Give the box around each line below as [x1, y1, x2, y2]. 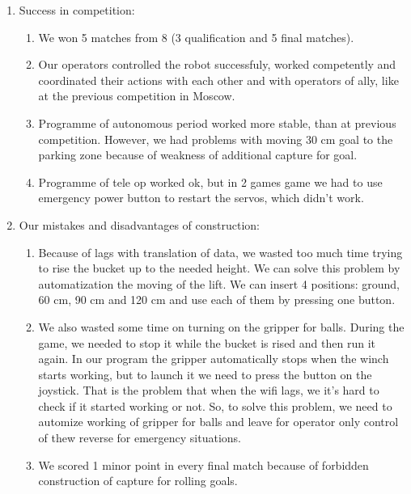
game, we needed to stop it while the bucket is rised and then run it [38, 334, 375, 351]
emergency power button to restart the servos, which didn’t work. [38, 189, 364, 206]
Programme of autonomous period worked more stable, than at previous [38, 114, 396, 131]
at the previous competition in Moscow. [38, 87, 235, 104]
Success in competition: [19, 2, 135, 18]
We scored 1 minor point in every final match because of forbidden [38, 456, 369, 473]
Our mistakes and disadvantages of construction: [19, 216, 260, 233]
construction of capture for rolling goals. [38, 472, 238, 489]
